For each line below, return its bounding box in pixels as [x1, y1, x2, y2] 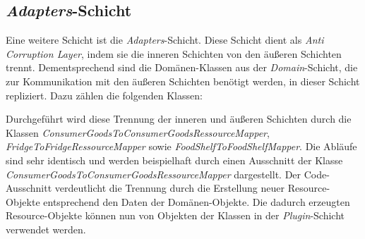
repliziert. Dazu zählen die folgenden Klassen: [6, 87, 203, 102]
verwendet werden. [6, 221, 86, 236]
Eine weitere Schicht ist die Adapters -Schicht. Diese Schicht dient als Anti [6, 32, 324, 47]
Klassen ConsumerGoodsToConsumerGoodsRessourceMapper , [6, 125, 270, 140]
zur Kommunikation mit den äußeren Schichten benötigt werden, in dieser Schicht [6, 73, 360, 88]
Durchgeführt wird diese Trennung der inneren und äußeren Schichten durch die [6, 111, 352, 126]
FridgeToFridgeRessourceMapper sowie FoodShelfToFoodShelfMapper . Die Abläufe [6, 139, 357, 154]
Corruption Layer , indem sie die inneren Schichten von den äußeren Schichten [6, 46, 342, 61]
